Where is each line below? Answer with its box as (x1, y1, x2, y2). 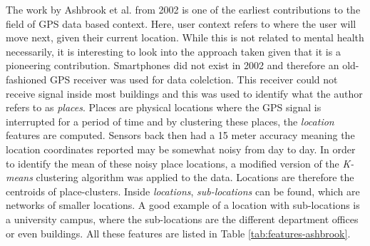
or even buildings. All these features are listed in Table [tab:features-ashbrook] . (6, 225, 351, 240)
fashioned (6, 71, 47, 86)
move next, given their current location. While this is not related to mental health (6, 30, 364, 45)
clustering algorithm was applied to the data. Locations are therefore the (36, 170, 354, 185)
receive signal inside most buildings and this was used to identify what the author (6, 86, 363, 101)
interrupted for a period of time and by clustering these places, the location (6, 113, 334, 128)
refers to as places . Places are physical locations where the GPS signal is (6, 100, 322, 115)
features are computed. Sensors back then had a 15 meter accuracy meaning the (6, 128, 355, 143)
